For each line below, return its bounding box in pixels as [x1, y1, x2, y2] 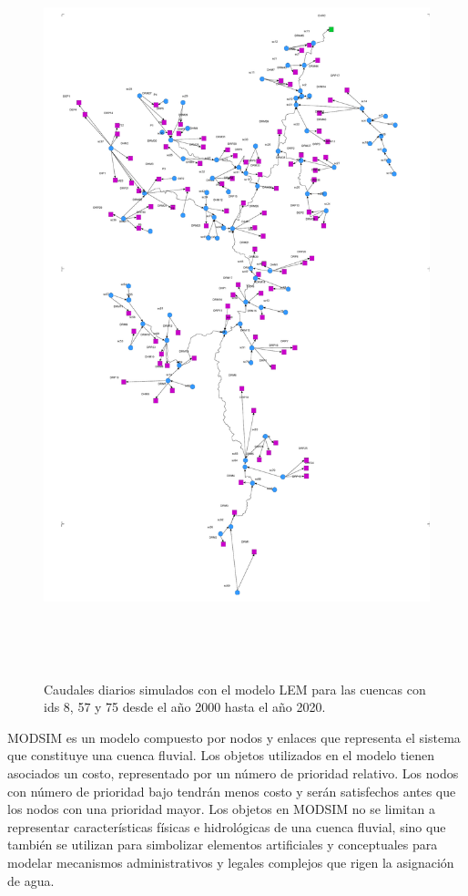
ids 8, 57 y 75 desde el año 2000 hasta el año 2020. [44, 697, 326, 716]
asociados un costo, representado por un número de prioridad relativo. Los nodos [7, 763, 459, 782]
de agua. [7, 870, 55, 890]
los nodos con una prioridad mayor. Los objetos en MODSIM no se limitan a [7, 799, 435, 819]
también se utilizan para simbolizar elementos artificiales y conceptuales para [7, 835, 438, 854]
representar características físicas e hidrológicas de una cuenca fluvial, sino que [7, 817, 446, 836]
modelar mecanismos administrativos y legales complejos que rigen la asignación [7, 852, 454, 871]
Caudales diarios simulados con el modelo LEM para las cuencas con [44, 679, 426, 698]
